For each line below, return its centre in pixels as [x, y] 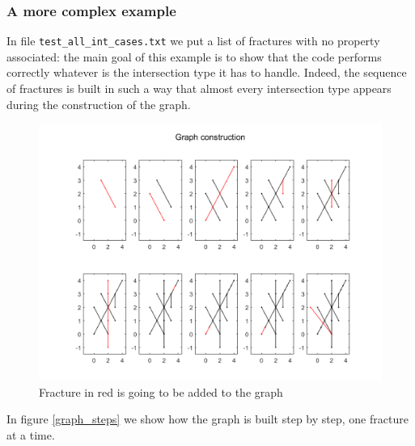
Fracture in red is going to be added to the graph [161, 391]
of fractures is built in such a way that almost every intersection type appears [199, 88]
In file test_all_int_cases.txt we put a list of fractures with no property [193, 41]
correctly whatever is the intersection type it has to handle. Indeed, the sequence [207, 72]
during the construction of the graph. [99, 104]
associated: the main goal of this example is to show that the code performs [194, 56]
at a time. [31, 435]
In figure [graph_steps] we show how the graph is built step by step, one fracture [207, 419]
